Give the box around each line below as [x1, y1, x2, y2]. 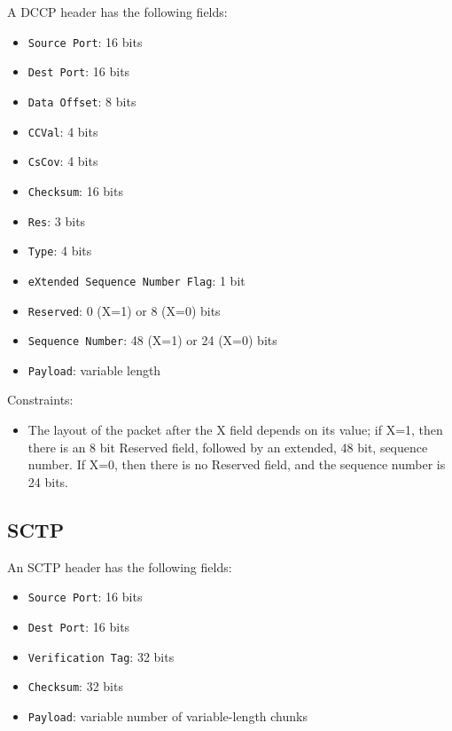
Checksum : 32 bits [27, 677, 123, 696]
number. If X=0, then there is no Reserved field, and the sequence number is [27, 455, 446, 474]
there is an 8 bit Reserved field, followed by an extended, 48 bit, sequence [27, 437, 428, 456]
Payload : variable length [27, 360, 161, 379]
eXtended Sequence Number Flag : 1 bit [27, 271, 245, 289]
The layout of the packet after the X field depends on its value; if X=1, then [27, 421, 443, 439]
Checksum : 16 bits [27, 181, 123, 200]
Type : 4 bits [27, 241, 92, 260]
